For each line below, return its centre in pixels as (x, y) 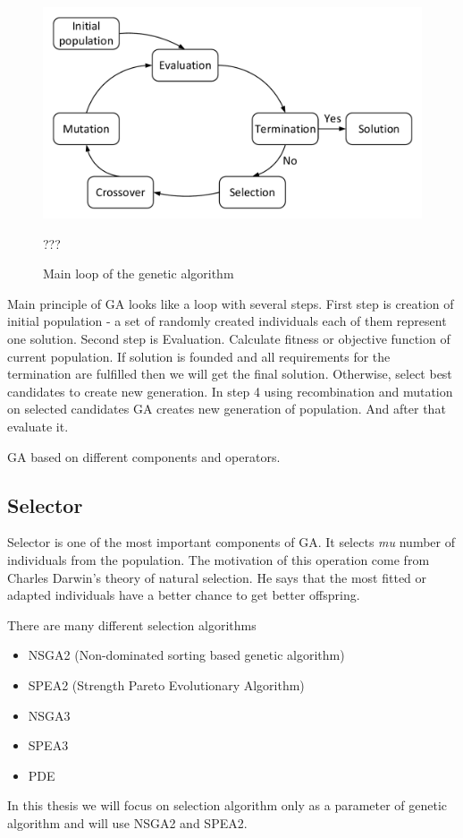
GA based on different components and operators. (144, 456)
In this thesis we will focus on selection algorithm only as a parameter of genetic (227, 805)
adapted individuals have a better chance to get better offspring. (184, 595)
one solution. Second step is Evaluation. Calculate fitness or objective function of (229, 338)
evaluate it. (38, 426)
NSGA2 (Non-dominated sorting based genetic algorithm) (186, 655)
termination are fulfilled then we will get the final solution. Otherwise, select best (230, 374)
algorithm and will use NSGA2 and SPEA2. (127, 822)
